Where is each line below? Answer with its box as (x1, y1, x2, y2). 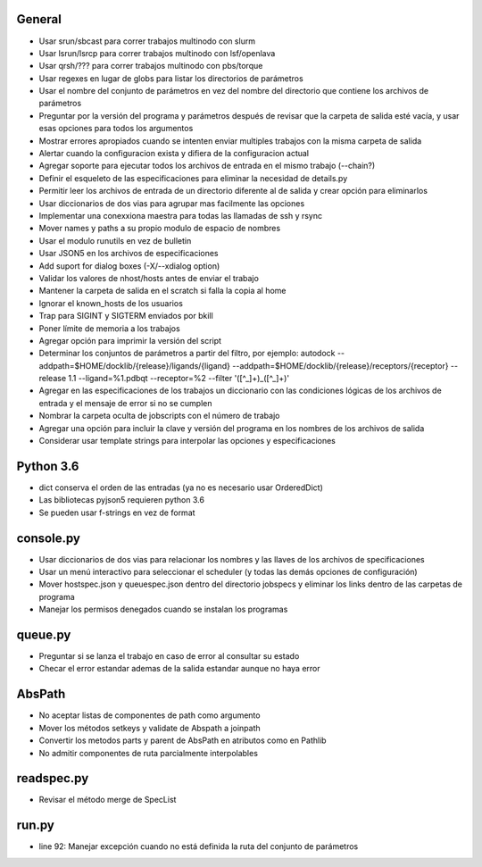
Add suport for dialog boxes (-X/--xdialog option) (38, 260, 220, 271)
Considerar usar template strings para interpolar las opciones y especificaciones (38, 436, 337, 446)
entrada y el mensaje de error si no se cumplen (38, 397, 212, 408)
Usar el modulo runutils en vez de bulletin (38, 235, 192, 246)
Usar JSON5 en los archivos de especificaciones (38, 248, 219, 259)
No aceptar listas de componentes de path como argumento (38, 710, 261, 721)
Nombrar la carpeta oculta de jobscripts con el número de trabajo (38, 411, 280, 421)
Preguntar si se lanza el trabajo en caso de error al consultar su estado (38, 651, 300, 662)
